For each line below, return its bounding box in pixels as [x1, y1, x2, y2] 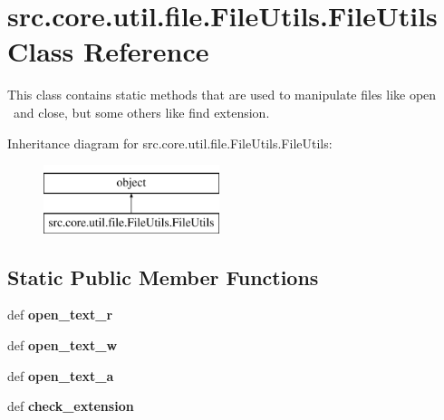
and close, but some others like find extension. [13, 102, 270, 121]
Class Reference [7, 33, 209, 70]
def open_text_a [7, 366, 114, 385]
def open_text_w [7, 336, 118, 355]
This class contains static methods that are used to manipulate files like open [7, 85, 437, 104]
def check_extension [7, 396, 134, 415]
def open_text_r [7, 305, 113, 324]
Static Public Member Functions [7, 262, 319, 291]
